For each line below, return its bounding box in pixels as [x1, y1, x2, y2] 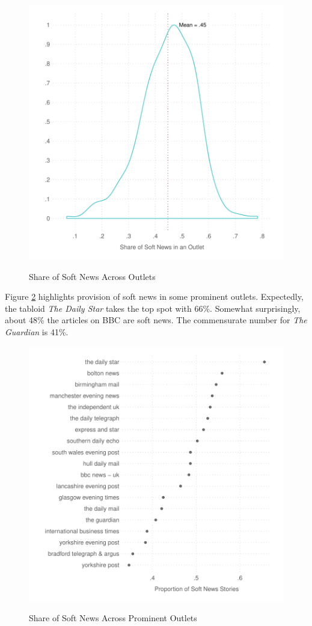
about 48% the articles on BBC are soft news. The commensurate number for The [5, 314, 307, 326]
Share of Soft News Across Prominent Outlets [29, 612, 197, 624]
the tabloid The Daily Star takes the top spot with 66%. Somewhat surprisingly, [5, 302, 301, 314]
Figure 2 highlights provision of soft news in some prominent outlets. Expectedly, [5, 290, 304, 303]
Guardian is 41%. [5, 325, 69, 338]
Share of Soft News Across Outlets [29, 270, 156, 282]
